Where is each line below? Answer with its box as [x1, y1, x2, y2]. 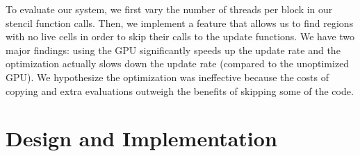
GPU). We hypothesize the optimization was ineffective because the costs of [6, 69, 329, 84]
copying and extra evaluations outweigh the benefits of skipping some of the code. [6, 83, 354, 98]
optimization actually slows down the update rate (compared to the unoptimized [6, 56, 350, 71]
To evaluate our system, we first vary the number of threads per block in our [6, 2, 333, 16]
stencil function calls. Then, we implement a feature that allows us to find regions [6, 15, 354, 30]
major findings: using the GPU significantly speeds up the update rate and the [6, 42, 341, 57]
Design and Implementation [6, 124, 277, 153]
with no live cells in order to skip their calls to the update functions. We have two [6, 29, 355, 44]
